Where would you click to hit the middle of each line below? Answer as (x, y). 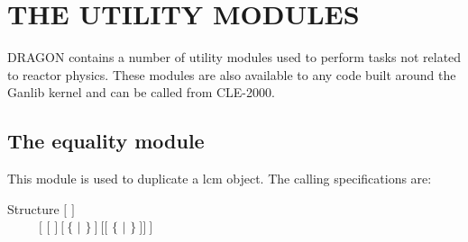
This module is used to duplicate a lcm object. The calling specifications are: (220, 179)
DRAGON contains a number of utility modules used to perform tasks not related (234, 57)
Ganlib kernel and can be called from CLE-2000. (141, 92)
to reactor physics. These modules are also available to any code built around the (232, 74)
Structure (33, 208)
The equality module (106, 141)
